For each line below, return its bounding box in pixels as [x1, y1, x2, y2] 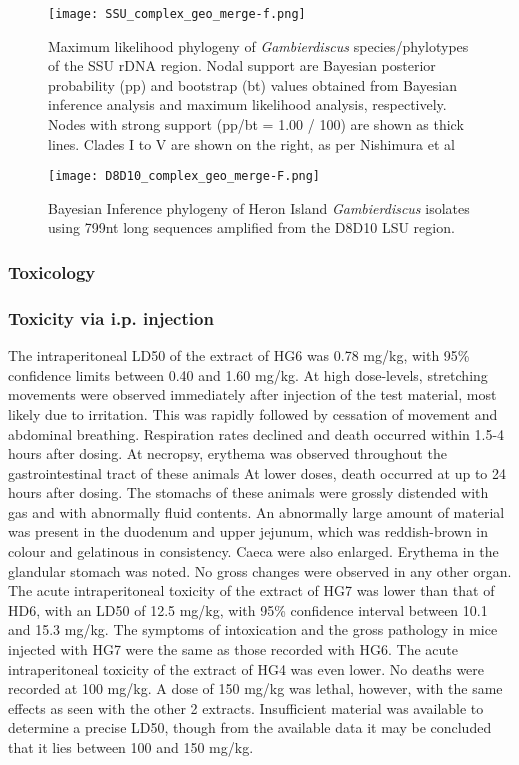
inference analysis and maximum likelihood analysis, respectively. [48, 94, 447, 115]
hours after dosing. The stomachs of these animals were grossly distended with [8, 482, 489, 503]
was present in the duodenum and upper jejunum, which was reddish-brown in [8, 521, 489, 542]
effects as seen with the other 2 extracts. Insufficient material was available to [8, 697, 484, 718]
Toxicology [8, 259, 96, 284]
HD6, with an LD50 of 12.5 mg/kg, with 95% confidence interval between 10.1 [8, 599, 488, 620]
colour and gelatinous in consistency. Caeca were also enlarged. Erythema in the [8, 541, 499, 562]
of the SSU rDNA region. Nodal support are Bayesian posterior [48, 55, 436, 76]
